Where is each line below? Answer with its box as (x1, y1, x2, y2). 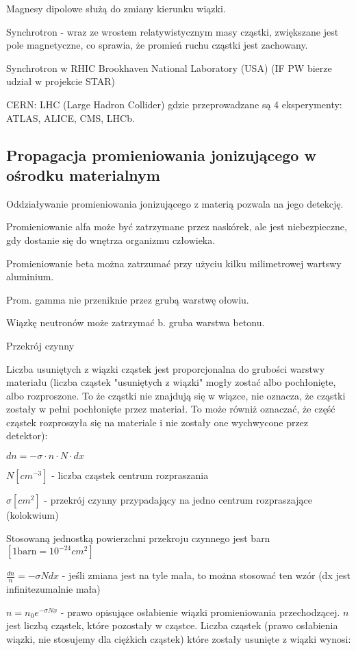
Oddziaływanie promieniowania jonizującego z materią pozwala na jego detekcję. (6, 196, 344, 210)
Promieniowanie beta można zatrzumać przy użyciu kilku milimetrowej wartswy (6, 256, 342, 270)
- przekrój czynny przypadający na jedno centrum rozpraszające (44, 493, 312, 507)
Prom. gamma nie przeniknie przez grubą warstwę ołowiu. (6, 292, 249, 306)
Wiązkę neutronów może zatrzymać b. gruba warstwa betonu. (6, 315, 265, 330)
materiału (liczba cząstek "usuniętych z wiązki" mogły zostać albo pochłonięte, (6, 375, 336, 389)
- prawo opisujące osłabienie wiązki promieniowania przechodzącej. (60, 604, 340, 619)
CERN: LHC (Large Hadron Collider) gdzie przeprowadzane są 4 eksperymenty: (6, 97, 342, 111)
